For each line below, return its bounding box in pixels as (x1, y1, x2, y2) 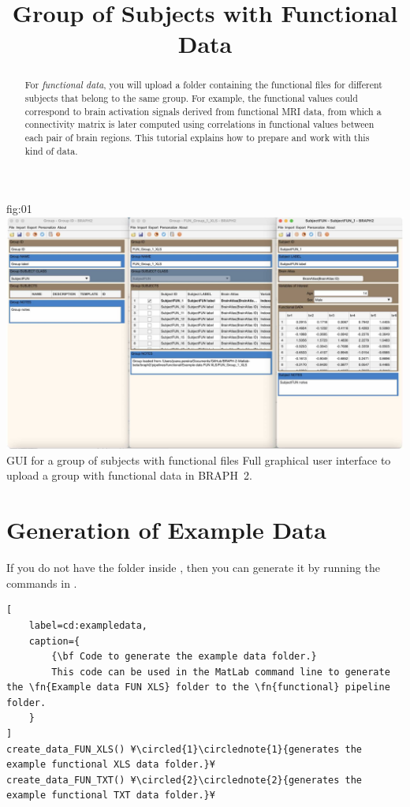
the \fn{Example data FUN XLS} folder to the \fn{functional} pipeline (6, 682, 390, 693)
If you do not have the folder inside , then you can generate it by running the (6, 559, 380, 576)
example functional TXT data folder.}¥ (6, 790, 215, 801)
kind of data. (24, 144, 78, 157)
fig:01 (6, 200, 32, 217)
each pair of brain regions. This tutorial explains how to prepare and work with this (24, 130, 370, 144)
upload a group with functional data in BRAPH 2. (6, 467, 252, 484)
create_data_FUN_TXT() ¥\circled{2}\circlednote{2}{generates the (6, 774, 363, 786)
